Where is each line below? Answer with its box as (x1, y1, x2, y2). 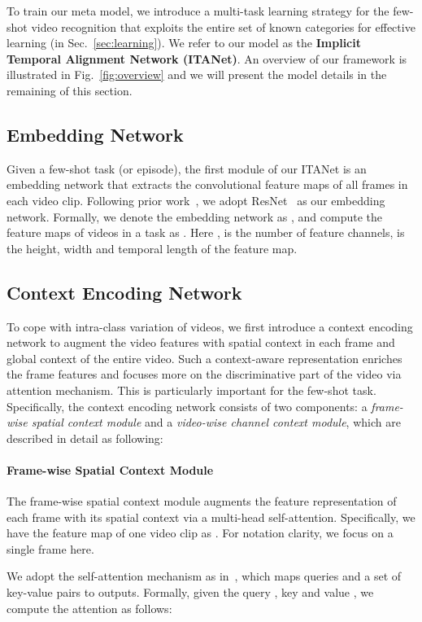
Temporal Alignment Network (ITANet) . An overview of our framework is (7, 50, 407, 67)
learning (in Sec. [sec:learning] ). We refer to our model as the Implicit (7, 34, 361, 51)
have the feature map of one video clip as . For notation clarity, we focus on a (7, 524, 394, 541)
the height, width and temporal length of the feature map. (7, 239, 298, 256)
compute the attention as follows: (7, 599, 172, 616)
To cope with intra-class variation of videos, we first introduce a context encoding (7, 318, 413, 335)
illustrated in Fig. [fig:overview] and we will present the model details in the (7, 66, 387, 83)
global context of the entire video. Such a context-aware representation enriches (7, 349, 402, 366)
